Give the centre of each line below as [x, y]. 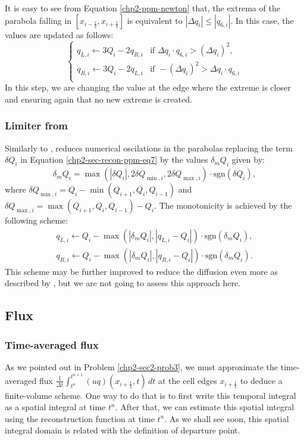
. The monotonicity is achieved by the [223, 205]
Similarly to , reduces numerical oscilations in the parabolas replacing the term [149, 148]
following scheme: [37, 220]
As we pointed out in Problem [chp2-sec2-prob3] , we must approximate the [142, 367]
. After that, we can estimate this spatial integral [205, 407]
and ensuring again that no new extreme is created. [98, 99]
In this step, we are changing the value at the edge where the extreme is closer [148, 87]
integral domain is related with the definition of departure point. [123, 430]
